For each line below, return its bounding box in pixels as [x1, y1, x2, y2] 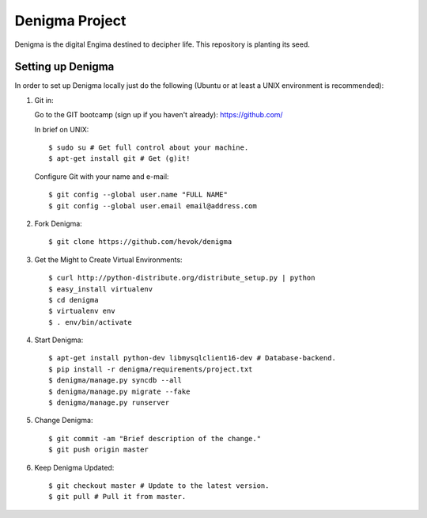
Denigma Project [14, 12, 127, 29]
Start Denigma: [34, 335, 84, 345]
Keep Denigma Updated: [34, 463, 115, 472]
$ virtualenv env [48, 307, 115, 316]
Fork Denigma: [34, 219, 82, 228]
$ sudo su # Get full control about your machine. [48, 143, 249, 152]
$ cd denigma [48, 295, 99, 304]
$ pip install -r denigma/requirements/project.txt [48, 364, 253, 374]
